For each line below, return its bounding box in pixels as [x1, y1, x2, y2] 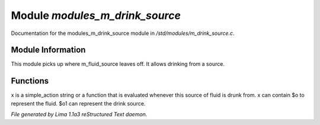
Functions [11, 76, 49, 86]
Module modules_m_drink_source [11, 9, 181, 22]
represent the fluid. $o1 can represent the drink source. [11, 100, 146, 107]
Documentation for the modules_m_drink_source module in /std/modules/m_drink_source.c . [11, 30, 235, 37]
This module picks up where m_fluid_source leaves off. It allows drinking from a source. [11, 60, 225, 68]
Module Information [11, 45, 86, 55]
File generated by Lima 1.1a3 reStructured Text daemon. [11, 111, 148, 118]
